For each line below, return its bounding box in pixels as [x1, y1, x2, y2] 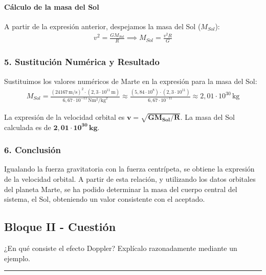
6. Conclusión [4, 143, 61, 156]
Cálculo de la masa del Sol [4, 1, 99, 12]
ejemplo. [4, 252, 30, 263]
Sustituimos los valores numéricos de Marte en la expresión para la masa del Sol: [4, 75, 257, 86]
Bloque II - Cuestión [4, 219, 116, 235]
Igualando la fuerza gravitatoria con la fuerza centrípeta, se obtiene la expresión [4, 163, 255, 174]
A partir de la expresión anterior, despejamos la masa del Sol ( [4, 20, 201, 31]
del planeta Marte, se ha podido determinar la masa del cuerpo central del [4, 183, 237, 194]
